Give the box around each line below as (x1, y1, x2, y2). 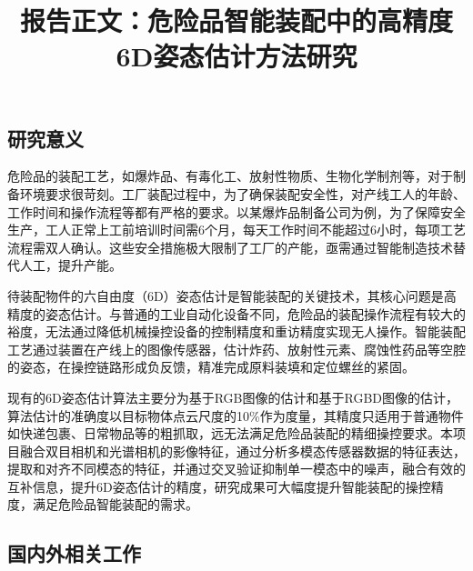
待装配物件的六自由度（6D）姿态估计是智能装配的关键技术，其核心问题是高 (7, 285, 457, 305)
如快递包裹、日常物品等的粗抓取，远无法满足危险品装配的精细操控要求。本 (7, 424, 453, 443)
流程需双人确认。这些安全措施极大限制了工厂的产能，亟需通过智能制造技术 (7, 237, 453, 256)
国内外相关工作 (7, 539, 141, 567)
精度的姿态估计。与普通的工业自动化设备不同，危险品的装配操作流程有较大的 (7, 304, 466, 323)
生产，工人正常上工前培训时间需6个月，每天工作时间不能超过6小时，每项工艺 (7, 220, 466, 239)
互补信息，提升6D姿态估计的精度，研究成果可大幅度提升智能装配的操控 (7, 476, 431, 496)
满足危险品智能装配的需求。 (32, 495, 198, 514)
